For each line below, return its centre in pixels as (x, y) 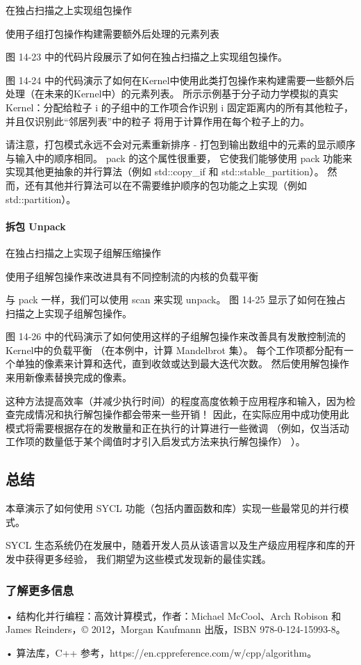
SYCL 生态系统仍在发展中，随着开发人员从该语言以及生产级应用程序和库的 (176, 545)
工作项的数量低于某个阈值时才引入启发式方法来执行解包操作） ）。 (156, 441)
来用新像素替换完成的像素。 (69, 377)
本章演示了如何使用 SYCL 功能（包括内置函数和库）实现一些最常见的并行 (173, 508)
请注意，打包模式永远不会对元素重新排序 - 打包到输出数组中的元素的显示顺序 (180, 144)
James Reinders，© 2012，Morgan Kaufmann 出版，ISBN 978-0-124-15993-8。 (176, 629)
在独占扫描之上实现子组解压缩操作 (83, 252)
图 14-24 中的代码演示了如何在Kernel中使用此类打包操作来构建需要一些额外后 (180, 80)
